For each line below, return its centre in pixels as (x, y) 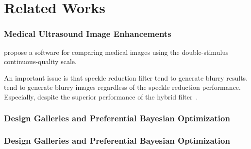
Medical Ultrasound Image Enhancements (88, 34)
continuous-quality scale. (40, 61)
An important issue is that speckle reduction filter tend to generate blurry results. (126, 77)
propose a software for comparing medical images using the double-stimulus (116, 52)
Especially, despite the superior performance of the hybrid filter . (101, 96)
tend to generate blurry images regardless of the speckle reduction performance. (122, 87)
